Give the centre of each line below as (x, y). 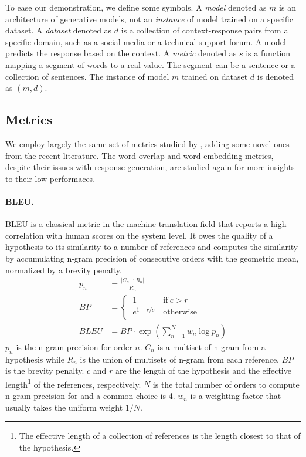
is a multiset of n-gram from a (211, 346)
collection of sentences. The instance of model (87, 76)
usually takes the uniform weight (64, 407)
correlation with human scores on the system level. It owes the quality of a (139, 235)
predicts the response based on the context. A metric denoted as (121, 53)
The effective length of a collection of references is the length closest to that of (160, 436)
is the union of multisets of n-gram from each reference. (179, 359)
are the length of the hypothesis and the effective (203, 370)
